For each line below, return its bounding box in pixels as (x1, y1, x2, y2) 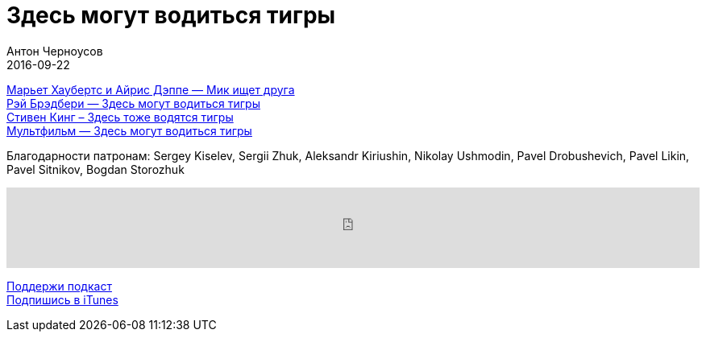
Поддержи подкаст (6, 278, 112, 293)
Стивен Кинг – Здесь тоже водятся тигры (6, 109, 234, 124)
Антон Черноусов (6, 43, 103, 58)
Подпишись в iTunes (6, 292, 118, 307)
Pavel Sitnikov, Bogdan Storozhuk (6, 162, 185, 176)
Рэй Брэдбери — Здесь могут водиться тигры (6, 96, 260, 110)
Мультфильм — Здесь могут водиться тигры (6, 123, 252, 138)
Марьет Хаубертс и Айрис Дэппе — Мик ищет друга (6, 82, 295, 97)
